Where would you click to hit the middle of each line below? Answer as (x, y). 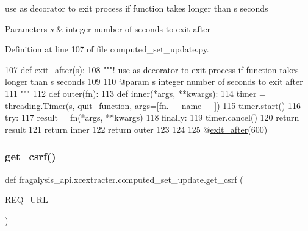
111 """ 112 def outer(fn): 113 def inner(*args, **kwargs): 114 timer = (135, 93)
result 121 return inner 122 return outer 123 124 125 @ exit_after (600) (136, 129)
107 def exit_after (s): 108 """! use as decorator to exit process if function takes (152, 69)
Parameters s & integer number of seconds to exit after (108, 28)
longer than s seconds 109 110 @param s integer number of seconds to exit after (154, 81)
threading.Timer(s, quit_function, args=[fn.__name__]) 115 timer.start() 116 (153, 105)
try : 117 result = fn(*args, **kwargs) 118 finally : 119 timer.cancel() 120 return (152, 117)
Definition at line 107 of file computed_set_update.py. (107, 49)
